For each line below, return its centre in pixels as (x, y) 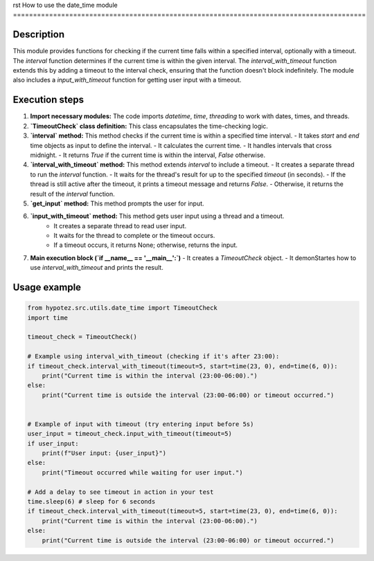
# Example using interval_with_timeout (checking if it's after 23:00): (153, 357)
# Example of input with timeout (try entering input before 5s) (141, 424)
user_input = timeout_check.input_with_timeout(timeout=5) (130, 434)
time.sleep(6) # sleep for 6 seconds (91, 502)
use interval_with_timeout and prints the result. (97, 268)
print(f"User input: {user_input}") (104, 453)
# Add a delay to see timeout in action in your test (121, 492)
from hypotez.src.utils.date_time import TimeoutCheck (122, 308)
